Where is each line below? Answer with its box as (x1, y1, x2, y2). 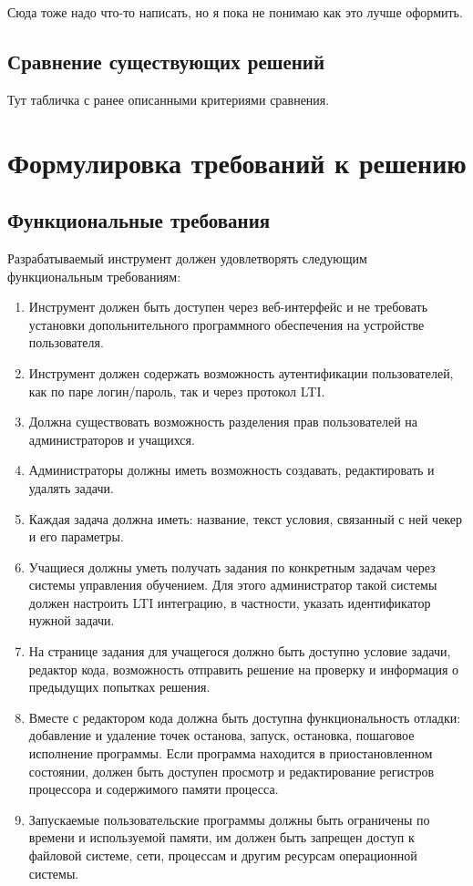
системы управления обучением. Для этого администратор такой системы (28, 575, 437, 594)
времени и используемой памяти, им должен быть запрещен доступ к (28, 828, 415, 847)
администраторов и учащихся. (28, 429, 195, 448)
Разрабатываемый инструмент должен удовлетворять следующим (7, 248, 367, 267)
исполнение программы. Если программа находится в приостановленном (28, 744, 433, 763)
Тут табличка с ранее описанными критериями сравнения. (7, 89, 330, 108)
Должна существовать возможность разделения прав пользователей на (28, 412, 417, 431)
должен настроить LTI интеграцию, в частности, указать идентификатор (28, 592, 431, 612)
